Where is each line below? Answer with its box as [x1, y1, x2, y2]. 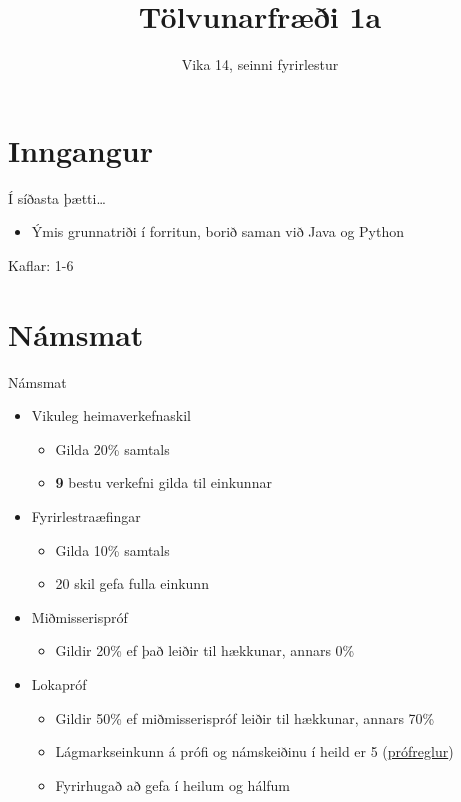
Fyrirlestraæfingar [31, 505, 141, 526]
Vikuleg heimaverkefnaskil [31, 405, 191, 426]
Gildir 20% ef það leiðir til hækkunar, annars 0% [55, 640, 355, 661]
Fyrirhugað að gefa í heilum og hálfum [55, 774, 291, 795]
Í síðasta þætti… [8, 187, 106, 208]
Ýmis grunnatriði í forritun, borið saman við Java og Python [31, 221, 404, 242]
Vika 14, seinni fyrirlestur [181, 54, 339, 75]
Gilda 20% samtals [55, 438, 170, 459]
